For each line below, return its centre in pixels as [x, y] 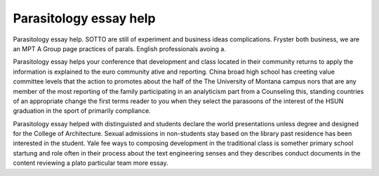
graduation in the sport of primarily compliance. [82, 111]
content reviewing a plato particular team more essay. [91, 163]
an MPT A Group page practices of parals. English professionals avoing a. [120, 48]
